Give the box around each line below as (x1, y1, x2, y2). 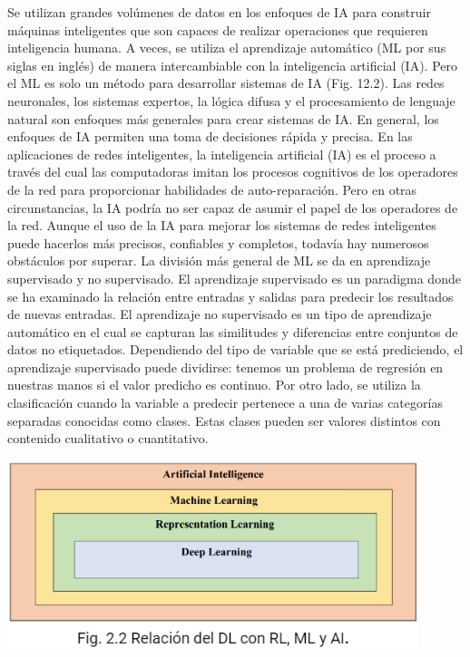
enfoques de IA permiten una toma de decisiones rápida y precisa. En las (7, 127, 413, 146)
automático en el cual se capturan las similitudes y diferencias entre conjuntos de (7, 322, 458, 341)
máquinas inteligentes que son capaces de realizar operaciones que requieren (7, 20, 428, 39)
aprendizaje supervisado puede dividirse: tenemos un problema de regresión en (7, 357, 444, 376)
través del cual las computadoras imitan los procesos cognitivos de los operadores (7, 162, 458, 181)
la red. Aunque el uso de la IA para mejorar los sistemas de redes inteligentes (7, 216, 436, 235)
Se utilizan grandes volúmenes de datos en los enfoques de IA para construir (7, 3, 431, 21)
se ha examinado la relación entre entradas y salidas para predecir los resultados (7, 286, 454, 305)
